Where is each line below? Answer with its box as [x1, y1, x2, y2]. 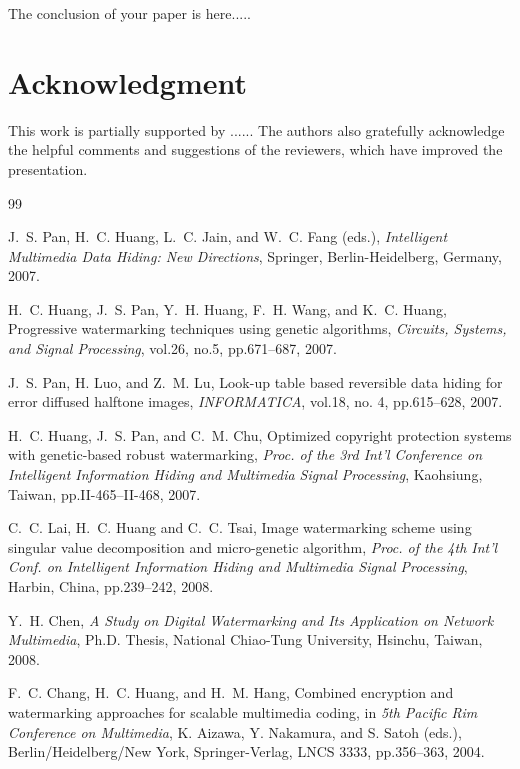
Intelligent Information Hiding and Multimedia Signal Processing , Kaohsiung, [8, 464, 483, 485]
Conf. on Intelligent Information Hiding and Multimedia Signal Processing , [8, 556, 468, 577]
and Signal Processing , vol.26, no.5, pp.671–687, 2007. [8, 338, 337, 359]
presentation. [8, 158, 88, 179]
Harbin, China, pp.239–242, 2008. [8, 576, 214, 596]
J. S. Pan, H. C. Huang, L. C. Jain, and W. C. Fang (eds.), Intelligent [8, 226, 448, 247]
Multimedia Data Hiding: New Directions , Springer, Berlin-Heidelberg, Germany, [8, 245, 502, 266]
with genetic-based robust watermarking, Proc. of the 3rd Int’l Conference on [8, 444, 483, 465]
